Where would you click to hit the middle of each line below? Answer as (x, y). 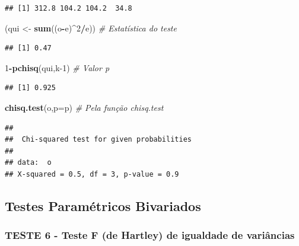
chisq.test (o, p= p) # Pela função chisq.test (84, 107)
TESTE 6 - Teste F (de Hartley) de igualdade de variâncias (150, 235)
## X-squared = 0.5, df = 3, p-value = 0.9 (92, 174)
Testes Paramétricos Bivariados (103, 205)
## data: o (28, 163)
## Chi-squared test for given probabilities (98, 140)
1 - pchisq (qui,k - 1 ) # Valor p (57, 67)
